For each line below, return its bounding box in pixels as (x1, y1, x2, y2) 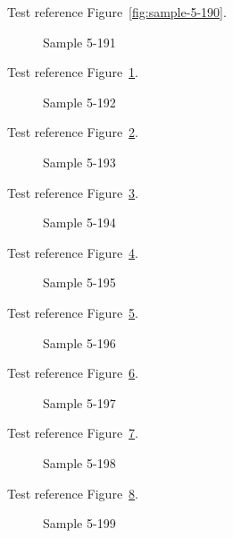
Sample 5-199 (43, 514, 116, 533)
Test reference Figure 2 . (7, 123, 138, 141)
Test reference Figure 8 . (7, 483, 138, 502)
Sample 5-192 (43, 92, 116, 111)
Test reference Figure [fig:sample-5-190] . (7, 3, 227, 21)
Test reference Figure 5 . (7, 303, 138, 321)
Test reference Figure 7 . (7, 423, 138, 442)
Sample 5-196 (43, 333, 116, 352)
